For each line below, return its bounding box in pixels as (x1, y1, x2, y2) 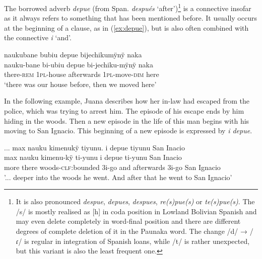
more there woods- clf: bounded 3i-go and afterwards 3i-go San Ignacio (4, 161, 221, 172)
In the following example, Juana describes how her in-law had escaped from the (4, 96, 250, 106)
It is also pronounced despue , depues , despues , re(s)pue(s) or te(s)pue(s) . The (16, 196, 255, 207)
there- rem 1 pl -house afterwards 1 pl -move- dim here (4, 69, 159, 79)
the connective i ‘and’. (4, 32, 72, 43)
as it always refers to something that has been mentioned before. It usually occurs (4, 13, 257, 23)
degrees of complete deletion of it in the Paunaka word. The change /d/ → (16, 225, 248, 236)
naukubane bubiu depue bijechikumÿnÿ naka (4, 49, 142, 60)
